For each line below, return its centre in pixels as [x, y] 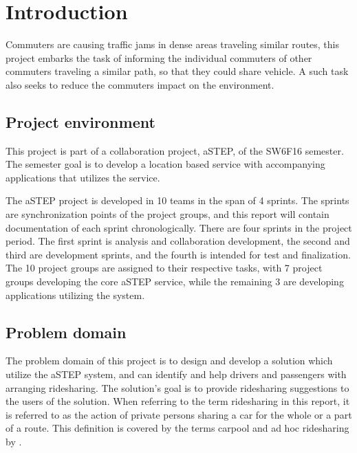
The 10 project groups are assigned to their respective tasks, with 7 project [164, 268]
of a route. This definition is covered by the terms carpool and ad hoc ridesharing [177, 428]
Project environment [80, 121]
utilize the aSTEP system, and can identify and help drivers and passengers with [176, 374]
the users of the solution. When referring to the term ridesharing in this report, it [178, 401]
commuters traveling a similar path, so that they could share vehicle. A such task [177, 71]
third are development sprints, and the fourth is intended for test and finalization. [178, 254]
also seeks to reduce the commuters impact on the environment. [140, 84]
